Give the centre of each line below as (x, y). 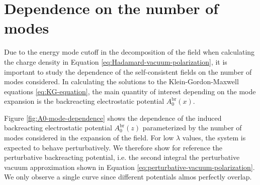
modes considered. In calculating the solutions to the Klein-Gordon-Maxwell (121, 81)
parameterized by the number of (192, 128)
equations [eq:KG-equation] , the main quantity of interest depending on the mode (130, 91)
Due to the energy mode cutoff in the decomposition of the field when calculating (129, 52)
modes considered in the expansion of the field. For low (89, 138)
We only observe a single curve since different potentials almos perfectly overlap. (128, 177)
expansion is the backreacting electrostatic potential (84, 101)
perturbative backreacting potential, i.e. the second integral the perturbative (122, 157)
